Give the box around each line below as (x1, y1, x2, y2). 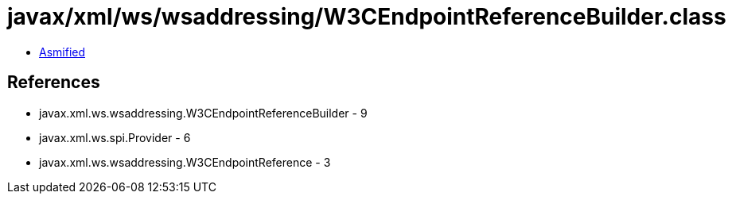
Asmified (39, 44, 86, 59)
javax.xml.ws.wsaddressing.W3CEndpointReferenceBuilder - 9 (39, 106, 368, 120)
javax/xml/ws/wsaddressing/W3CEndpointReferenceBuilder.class (7, 3, 726, 30)
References (7, 72, 100, 93)
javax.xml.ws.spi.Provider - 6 (39, 130, 191, 144)
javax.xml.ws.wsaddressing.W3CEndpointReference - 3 (39, 155, 331, 169)
